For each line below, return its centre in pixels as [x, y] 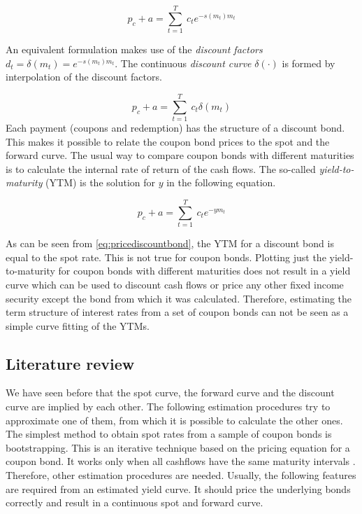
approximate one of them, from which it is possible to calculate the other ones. [174, 420]
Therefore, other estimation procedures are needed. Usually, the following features [181, 475]
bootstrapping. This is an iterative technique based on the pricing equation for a [178, 447]
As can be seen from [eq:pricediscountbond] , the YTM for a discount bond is [170, 243]
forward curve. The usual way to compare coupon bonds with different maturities [180, 155]
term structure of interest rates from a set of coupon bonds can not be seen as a [177, 312]
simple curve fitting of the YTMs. [78, 325]
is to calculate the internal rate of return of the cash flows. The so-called [161, 168]
